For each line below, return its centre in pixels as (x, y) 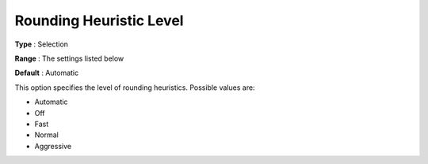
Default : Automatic (47, 73)
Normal (46, 135)
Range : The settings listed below (69, 58)
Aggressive (53, 146)
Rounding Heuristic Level (99, 20)
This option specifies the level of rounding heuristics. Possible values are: (135, 88)
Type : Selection (42, 44)
